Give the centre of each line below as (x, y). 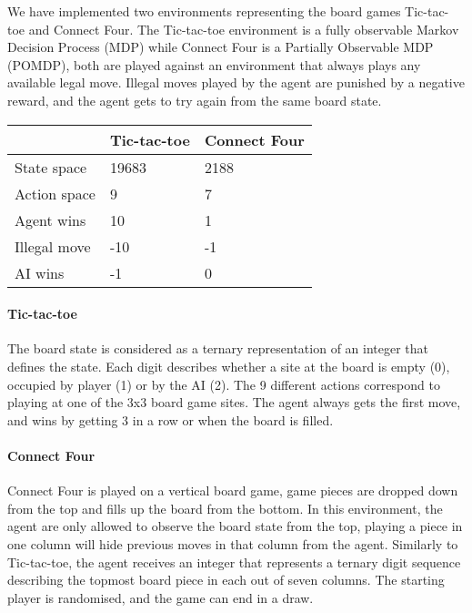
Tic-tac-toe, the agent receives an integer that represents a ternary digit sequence (234, 562)
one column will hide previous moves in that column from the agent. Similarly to (233, 543)
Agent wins (50, 220)
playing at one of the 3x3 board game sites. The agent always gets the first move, (234, 402)
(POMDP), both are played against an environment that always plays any (214, 64)
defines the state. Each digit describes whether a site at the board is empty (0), (229, 366)
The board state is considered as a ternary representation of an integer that (218, 348)
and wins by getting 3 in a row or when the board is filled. (171, 419)
